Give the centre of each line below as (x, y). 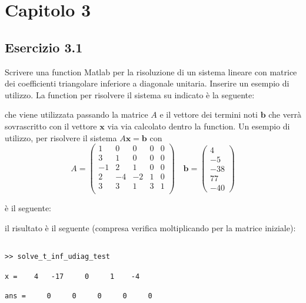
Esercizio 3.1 (44, 47)
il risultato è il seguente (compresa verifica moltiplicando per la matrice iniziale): (150, 227)
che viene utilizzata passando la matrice (76, 114)
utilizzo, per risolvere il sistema (61, 137)
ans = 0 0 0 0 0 (79, 296)
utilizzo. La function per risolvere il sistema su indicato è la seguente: (130, 94)
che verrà (285, 114)
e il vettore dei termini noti (209, 114)
